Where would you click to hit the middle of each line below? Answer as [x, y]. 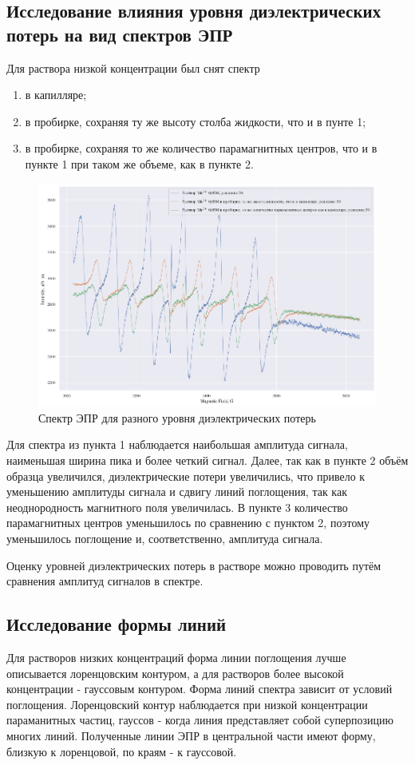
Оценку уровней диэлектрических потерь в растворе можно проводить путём [194, 565]
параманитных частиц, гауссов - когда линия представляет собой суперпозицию [200, 720]
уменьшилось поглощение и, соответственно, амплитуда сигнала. [165, 538]
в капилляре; [56, 95]
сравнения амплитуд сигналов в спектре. [105, 581]
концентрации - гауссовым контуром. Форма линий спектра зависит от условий [200, 689]
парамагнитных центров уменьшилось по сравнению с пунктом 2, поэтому [188, 523]
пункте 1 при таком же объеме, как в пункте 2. [139, 163]
